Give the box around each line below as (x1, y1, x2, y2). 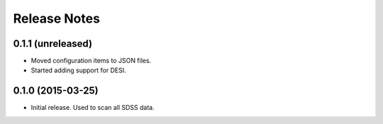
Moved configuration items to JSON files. (30, 57, 152, 65)
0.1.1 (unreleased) (13, 38, 92, 50)
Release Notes (13, 11, 101, 26)
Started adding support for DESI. (30, 66, 127, 74)
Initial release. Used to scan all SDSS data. (30, 103, 155, 112)
